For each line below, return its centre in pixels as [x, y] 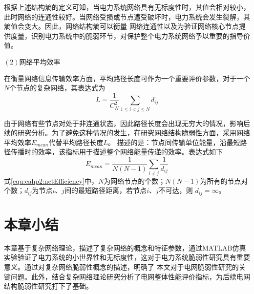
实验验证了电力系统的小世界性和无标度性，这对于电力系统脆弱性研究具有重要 [127, 257]
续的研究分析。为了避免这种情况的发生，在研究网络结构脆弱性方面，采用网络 [127, 133]
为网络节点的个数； [135, 180]
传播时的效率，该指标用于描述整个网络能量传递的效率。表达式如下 [116, 152]
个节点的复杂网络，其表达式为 [57, 88]
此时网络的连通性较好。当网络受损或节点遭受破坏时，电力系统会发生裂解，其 [127, 16]
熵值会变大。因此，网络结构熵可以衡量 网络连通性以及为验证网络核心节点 [121, 26]
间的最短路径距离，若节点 [106, 190]
